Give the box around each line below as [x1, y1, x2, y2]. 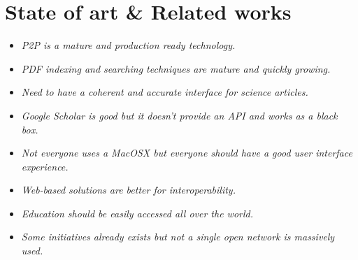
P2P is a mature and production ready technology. [21, 38, 236, 52]
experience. [21, 159, 69, 173]
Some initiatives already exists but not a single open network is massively [21, 229, 335, 244]
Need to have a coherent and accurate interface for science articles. [21, 85, 308, 99]
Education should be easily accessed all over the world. [21, 205, 254, 220]
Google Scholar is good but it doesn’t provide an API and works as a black [21, 108, 338, 122]
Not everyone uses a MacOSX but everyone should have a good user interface [21, 145, 352, 160]
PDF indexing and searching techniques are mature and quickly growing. [21, 61, 331, 75]
